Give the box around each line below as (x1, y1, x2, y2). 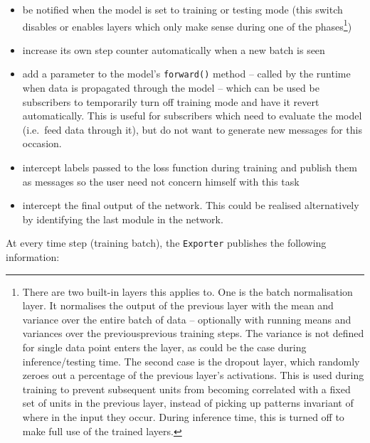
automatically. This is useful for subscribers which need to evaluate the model (22, 108, 362, 123)
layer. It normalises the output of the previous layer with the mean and (22, 298, 334, 313)
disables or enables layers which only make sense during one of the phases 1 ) (22, 16, 352, 33)
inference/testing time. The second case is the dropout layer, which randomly (22, 353, 360, 368)
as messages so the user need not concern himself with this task (22, 174, 300, 188)
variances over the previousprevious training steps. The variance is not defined (22, 326, 364, 341)
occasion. (22, 136, 62, 151)
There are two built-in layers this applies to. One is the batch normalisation (22, 284, 353, 299)
